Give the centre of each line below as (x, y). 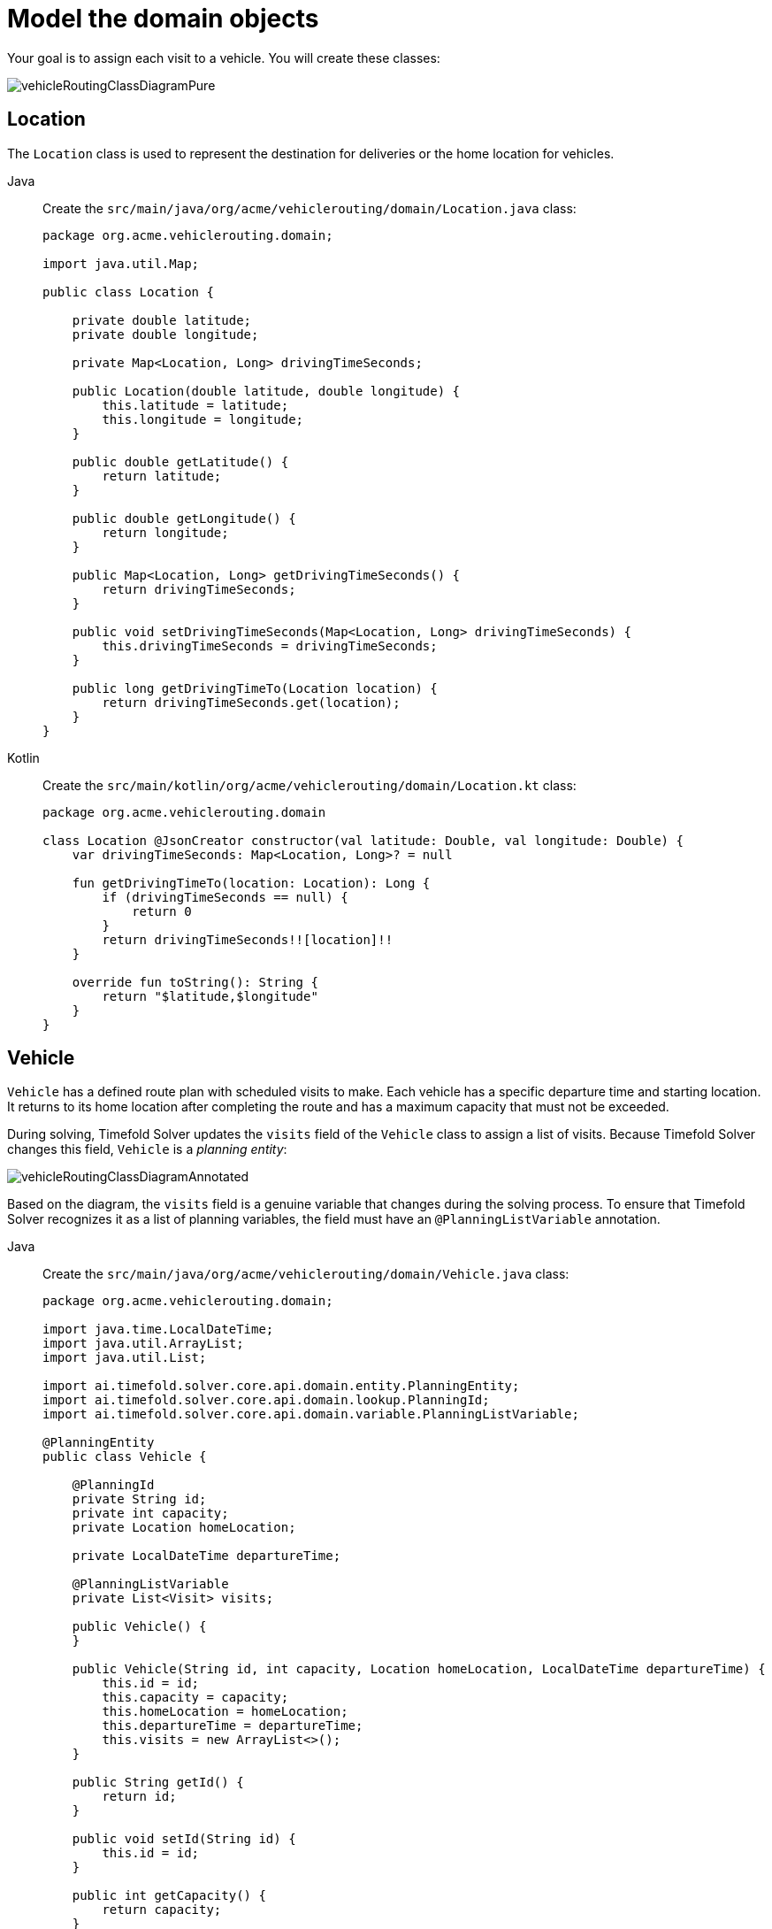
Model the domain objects (163, 19)
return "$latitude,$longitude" (210, 996)
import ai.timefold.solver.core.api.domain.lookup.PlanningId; (266, 1400)
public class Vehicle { (125, 1457)
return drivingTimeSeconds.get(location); (251, 702)
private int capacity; (150, 1514)
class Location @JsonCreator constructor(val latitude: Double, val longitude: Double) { (363, 840)
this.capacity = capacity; (195, 1698)
